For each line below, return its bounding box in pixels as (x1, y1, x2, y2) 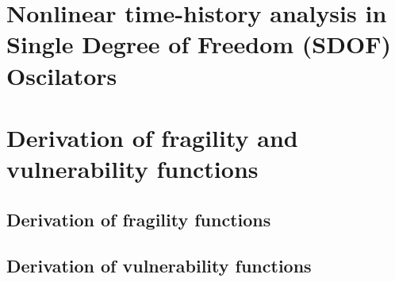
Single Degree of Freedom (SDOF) (6, 28, 391, 60)
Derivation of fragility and (6, 121, 298, 153)
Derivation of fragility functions (6, 207, 271, 231)
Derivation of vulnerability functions (6, 253, 312, 278)
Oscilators (6, 59, 117, 91)
